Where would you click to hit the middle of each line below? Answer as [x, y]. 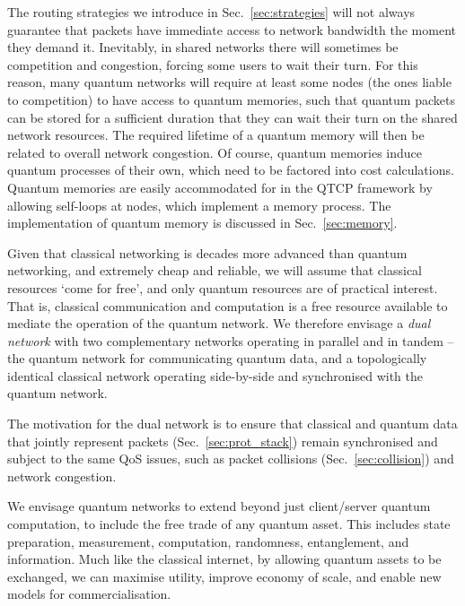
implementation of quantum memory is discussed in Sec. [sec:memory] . [202, 223]
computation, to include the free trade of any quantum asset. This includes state [229, 524]
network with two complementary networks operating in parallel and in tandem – [231, 340]
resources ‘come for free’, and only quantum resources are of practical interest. [223, 287]
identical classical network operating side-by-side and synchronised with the [215, 375]
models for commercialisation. [89, 594]
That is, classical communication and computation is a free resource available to [228, 305]
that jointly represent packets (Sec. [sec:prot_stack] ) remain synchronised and [223, 441]
